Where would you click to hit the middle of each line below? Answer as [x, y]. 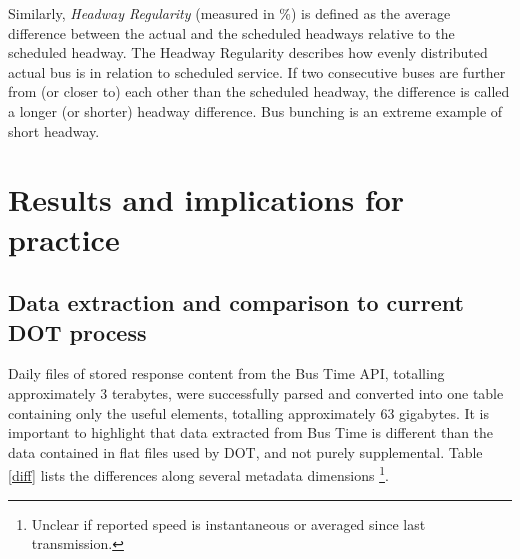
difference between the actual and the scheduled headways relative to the [231, 32]
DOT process [77, 331]
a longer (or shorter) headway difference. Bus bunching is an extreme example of [255, 110]
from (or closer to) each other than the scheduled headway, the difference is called [259, 91]
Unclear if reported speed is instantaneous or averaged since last [228, 523]
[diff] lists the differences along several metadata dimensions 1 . [198, 473]
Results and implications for [206, 199]
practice [64, 238]
